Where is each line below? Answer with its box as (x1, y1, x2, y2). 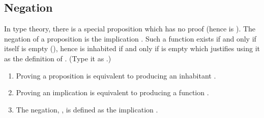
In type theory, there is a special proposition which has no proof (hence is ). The (4, 23, 256, 34)
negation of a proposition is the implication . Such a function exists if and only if (4, 33, 256, 44)
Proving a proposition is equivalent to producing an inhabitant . (16, 70, 216, 81)
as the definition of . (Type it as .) (4, 53, 111, 63)
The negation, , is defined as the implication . (16, 104, 158, 114)
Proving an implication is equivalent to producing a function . (16, 87, 209, 98)
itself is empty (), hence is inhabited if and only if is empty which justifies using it (4, 43, 260, 54)
